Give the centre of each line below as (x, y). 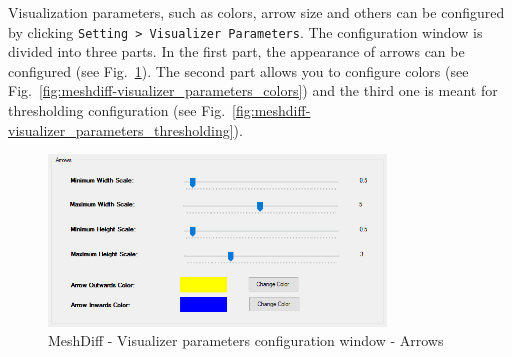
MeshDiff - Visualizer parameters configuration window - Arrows (246, 340)
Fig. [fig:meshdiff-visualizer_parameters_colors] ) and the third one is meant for (253, 90)
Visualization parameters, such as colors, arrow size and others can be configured (256, 12)
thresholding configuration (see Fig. (117, 110)
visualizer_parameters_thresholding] (121, 129)
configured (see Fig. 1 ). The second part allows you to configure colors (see (238, 70)
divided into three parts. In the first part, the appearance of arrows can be (236, 51)
